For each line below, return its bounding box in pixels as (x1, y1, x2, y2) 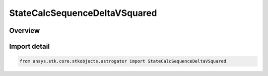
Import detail (9, 42, 50, 51)
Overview (9, 26, 40, 35)
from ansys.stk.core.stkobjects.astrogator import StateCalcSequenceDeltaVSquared (19, 59, 227, 64)
